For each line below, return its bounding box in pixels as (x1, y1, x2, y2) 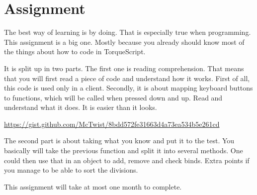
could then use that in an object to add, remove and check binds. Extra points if (4, 155, 250, 165)
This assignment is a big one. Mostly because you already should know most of (4, 36, 245, 47)
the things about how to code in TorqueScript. (4, 46, 146, 57)
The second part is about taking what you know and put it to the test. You (4, 135, 235, 146)
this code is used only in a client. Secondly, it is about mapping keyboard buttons (4, 83, 253, 93)
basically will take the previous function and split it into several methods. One (4, 145, 243, 156)
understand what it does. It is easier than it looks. (4, 102, 157, 112)
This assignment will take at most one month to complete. (4, 181, 182, 192)
